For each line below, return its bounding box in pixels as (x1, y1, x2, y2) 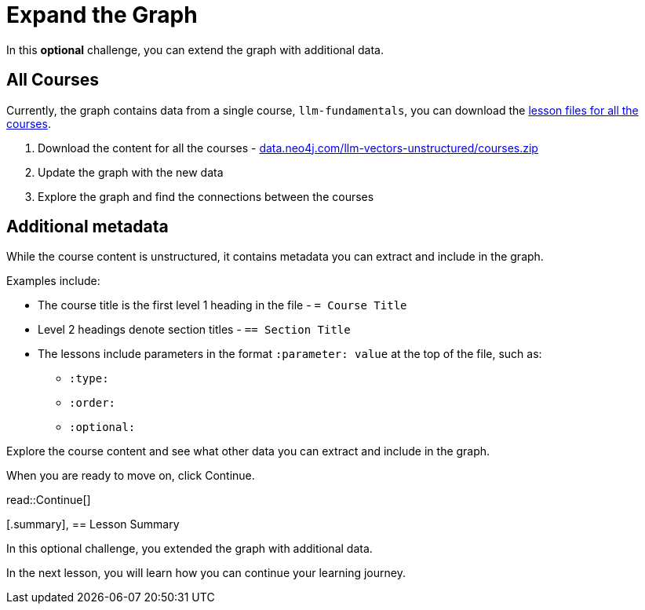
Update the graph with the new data (38, 165, 224, 179)
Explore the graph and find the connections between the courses (38, 189, 374, 203)
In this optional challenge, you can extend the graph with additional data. (6, 42, 384, 57)
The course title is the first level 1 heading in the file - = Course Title (38, 298, 407, 312)
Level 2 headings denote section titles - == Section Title (38, 323, 351, 337)
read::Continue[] (6, 493, 91, 507)
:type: (69, 372, 109, 385)
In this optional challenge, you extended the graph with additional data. (6, 542, 373, 556)
